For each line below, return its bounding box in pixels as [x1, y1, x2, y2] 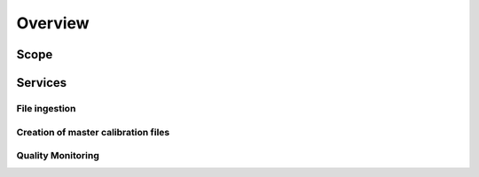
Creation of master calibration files [16, 126, 170, 138]
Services [16, 75, 67, 90]
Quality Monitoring [16, 150, 99, 162]
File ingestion [16, 102, 76, 114]
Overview [16, 13, 90, 33]
